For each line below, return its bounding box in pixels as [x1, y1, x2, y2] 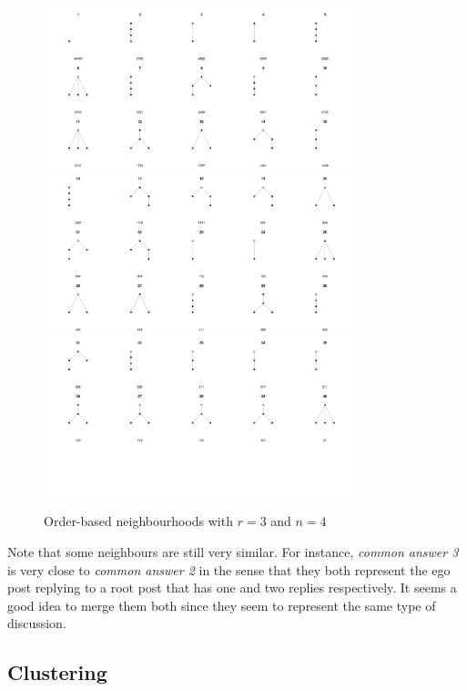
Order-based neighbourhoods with [44, 511, 233, 531]
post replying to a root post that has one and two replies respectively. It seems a [7, 578, 457, 597]
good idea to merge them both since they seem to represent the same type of [7, 595, 436, 614]
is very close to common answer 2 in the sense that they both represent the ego [7, 560, 451, 579]
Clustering [7, 658, 107, 686]
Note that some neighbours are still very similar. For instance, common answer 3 [7, 542, 459, 562]
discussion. [7, 614, 66, 633]
